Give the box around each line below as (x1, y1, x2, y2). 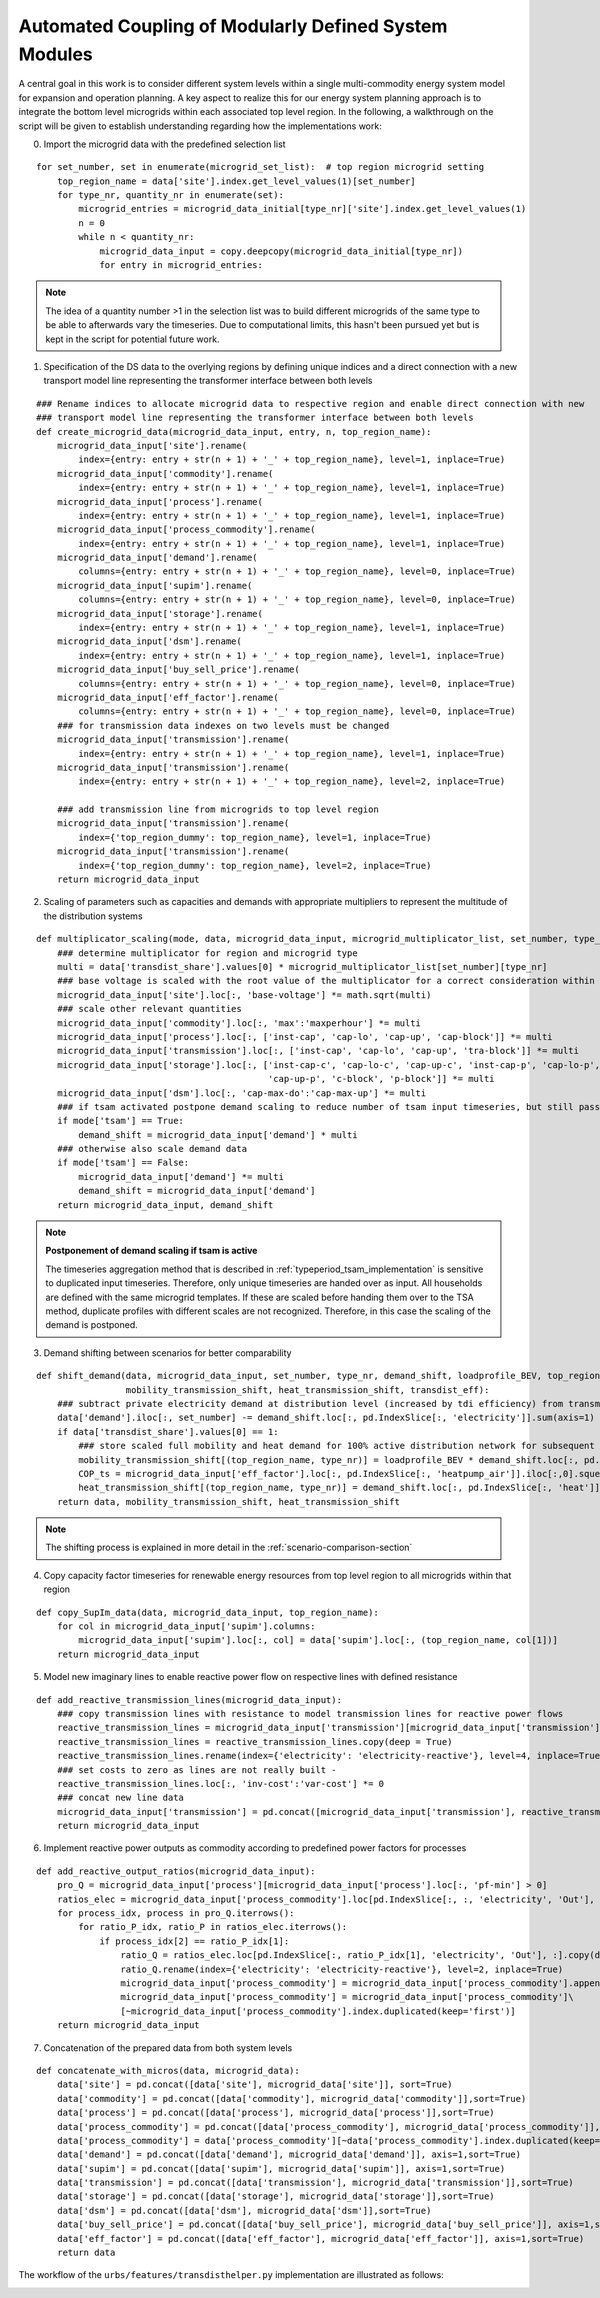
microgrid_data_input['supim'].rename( (56, 580, 253, 591)
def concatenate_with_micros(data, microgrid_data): (36, 2065, 300, 2076)
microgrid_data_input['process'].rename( (56, 496, 264, 507)
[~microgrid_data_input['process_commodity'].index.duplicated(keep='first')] (120, 2005, 517, 2017)
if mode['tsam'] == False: (56, 1157, 190, 1169)
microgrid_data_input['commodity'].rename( (56, 468, 274, 479)
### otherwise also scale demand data (56, 1143, 248, 1155)
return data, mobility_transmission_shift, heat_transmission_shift (56, 1496, 400, 1507)
